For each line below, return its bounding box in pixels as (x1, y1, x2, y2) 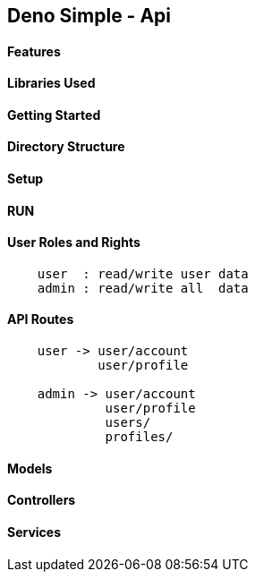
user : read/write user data (37, 266, 249, 281)
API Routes (7, 311, 74, 328)
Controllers (7, 492, 76, 508)
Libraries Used (7, 75, 96, 91)
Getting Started (7, 106, 101, 123)
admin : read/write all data (37, 280, 249, 295)
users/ (105, 415, 151, 430)
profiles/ (105, 430, 174, 445)
